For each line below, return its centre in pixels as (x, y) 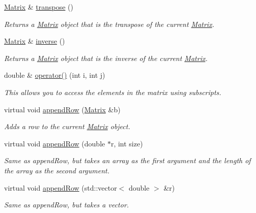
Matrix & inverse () (35, 41)
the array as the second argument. (57, 170)
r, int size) (127, 143)
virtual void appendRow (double (55, 143)
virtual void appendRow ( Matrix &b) (62, 109)
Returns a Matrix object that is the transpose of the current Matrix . (109, 24)
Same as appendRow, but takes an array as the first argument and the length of (127, 160)
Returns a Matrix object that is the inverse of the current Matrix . (106, 58)
